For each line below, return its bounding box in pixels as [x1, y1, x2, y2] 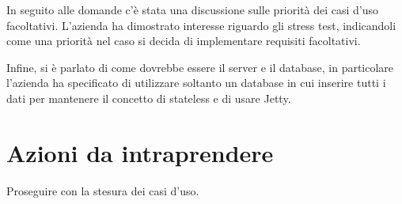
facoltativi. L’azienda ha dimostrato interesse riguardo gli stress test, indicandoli [6, 17, 396, 33]
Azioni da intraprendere [6, 136, 274, 168]
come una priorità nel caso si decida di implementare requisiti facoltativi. [6, 32, 361, 49]
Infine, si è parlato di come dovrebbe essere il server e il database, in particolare [6, 59, 394, 75]
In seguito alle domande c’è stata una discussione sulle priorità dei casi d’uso [6, 2, 379, 17]
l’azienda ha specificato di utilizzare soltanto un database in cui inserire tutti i [6, 74, 386, 91]
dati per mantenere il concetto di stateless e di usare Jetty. [6, 89, 291, 106]
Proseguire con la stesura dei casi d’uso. [6, 182, 199, 198]
